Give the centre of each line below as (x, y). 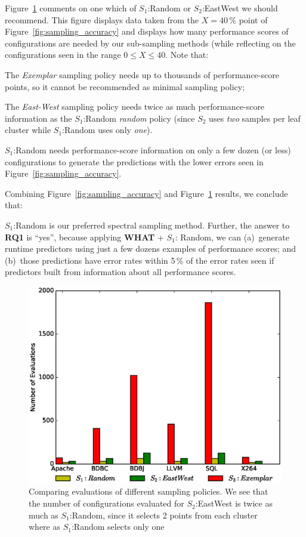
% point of (248, 19)
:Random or (169, 8)
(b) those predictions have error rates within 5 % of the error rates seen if (140, 260)
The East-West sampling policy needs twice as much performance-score (135, 107)
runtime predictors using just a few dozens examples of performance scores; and (151, 249)
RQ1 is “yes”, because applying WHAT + (84, 237)
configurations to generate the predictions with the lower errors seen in (134, 161)
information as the (38, 118)
